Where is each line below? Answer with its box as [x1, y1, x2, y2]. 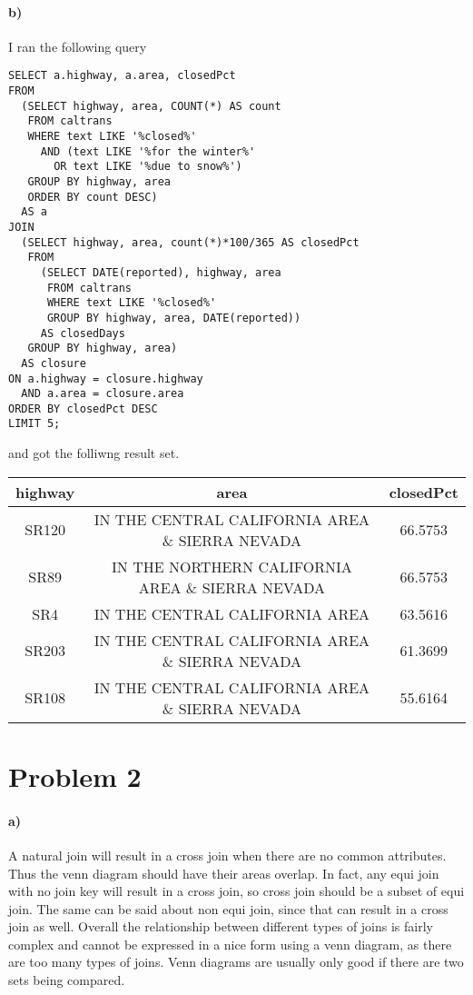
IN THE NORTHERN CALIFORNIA [112, 555, 352, 577]
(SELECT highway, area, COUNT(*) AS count [21, 99, 281, 113]
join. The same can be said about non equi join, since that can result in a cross [8, 899, 448, 918]
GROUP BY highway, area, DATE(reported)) [46, 311, 301, 324]
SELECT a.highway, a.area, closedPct [8, 69, 236, 83]
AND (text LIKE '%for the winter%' [40, 144, 256, 158]
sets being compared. [8, 970, 125, 990]
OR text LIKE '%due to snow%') [54, 160, 242, 174]
